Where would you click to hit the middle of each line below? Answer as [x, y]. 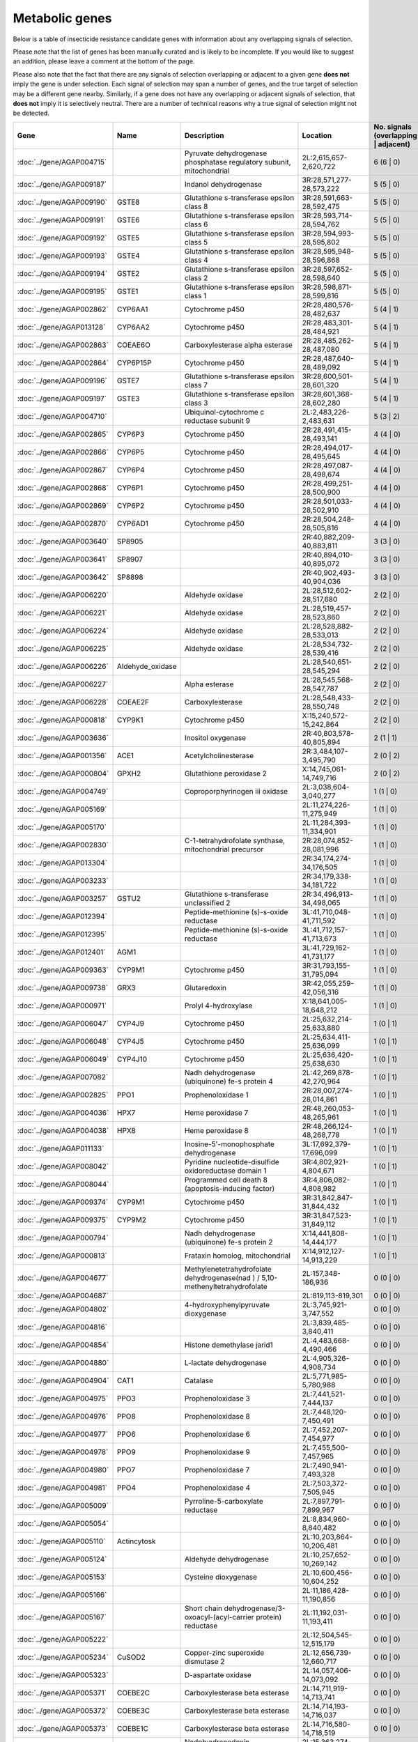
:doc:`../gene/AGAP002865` [63, 434]
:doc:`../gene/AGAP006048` [63, 1041]
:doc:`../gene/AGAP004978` [63, 1451]
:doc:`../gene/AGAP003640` [63, 541]
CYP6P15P [134, 362]
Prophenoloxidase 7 [217, 1470]
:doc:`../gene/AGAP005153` [62, 1577]
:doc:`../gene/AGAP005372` [62, 1711]
